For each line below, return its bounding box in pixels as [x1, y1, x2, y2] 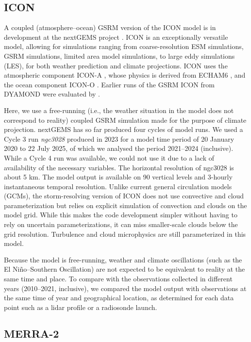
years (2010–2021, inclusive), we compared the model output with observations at [4, 283, 247, 293]
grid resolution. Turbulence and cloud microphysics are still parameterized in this [4, 228, 246, 239]
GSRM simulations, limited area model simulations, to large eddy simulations [4, 50, 235, 61]
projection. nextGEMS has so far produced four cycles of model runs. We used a [4, 124, 243, 134]
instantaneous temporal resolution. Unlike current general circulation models [4, 181, 232, 191]
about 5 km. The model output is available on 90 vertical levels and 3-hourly [4, 172, 233, 182]
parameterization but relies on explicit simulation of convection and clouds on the [4, 200, 247, 210]
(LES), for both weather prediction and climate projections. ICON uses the [4, 60, 228, 70]
